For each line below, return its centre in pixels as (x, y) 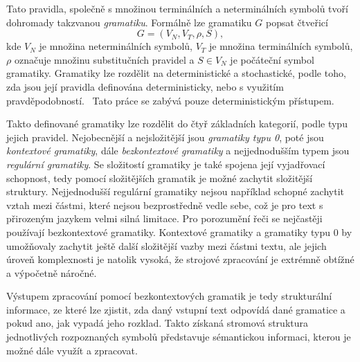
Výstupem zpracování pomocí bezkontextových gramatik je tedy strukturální (169, 296)
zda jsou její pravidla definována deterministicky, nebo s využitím (145, 86)
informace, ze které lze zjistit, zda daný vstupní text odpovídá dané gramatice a (176, 309)
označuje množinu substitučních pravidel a (104, 59)
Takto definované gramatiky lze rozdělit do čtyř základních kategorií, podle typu (177, 124)
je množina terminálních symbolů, (281, 46)
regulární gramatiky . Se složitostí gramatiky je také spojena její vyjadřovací (166, 164)
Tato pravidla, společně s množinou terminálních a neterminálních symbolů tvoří (177, 8)
